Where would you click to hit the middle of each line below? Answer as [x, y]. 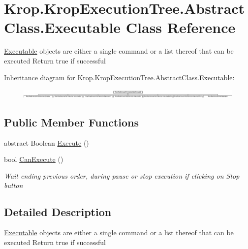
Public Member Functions [71, 122]
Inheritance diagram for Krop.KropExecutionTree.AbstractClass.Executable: [119, 77]
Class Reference [181, 27]
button [14, 185]
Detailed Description [58, 212]
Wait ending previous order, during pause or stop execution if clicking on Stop [122, 175]
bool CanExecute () [34, 159]
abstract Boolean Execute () [46, 142]
